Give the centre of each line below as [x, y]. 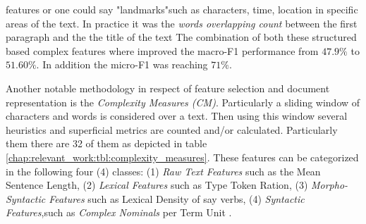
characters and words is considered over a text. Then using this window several [177, 116]
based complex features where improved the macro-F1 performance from [162, 50]
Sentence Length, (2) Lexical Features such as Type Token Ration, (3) [157, 185]
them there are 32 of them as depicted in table [106, 143]
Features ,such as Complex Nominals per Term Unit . [119, 212]
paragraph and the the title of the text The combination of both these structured [181, 37]
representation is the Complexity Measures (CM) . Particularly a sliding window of [183, 102]
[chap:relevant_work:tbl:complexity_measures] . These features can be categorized [182, 157]
